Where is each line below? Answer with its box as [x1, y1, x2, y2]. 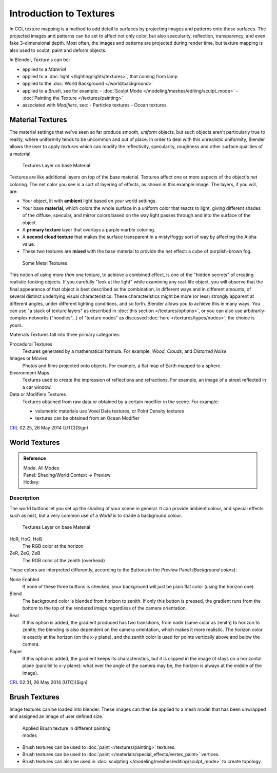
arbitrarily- [244, 308, 266, 314]
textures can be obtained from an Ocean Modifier [35, 415, 140, 421]
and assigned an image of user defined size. [9, 713, 104, 720]
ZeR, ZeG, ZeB [9, 550, 41, 556]
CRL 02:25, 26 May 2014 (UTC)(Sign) [9, 424, 89, 430]
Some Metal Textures [22, 260, 68, 266]
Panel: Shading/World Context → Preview [23, 472, 111, 478]
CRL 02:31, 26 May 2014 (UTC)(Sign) [9, 679, 88, 686]
